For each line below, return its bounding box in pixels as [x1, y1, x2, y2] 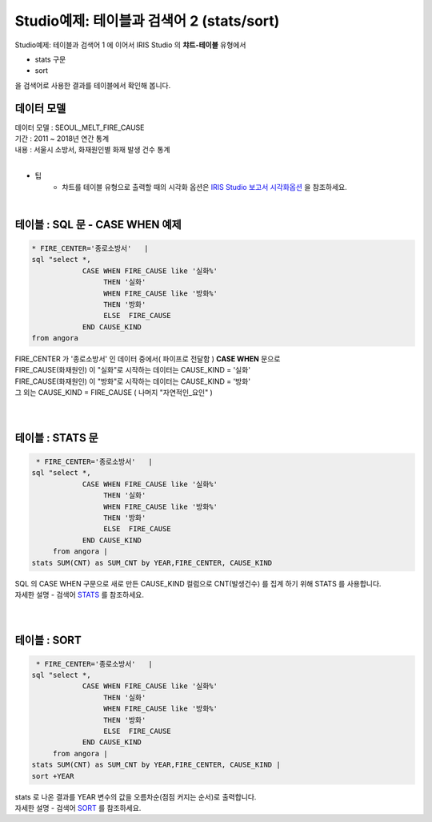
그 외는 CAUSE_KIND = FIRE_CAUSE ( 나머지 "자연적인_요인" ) [14, 388, 214, 397]
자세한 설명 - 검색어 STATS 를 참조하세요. [14, 590, 144, 599]
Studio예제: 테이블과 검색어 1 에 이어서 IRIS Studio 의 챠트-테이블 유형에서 [14, 40, 246, 50]
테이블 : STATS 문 [14, 431, 99, 445]
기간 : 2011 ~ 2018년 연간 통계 [14, 134, 110, 143]
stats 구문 [34, 54, 66, 64]
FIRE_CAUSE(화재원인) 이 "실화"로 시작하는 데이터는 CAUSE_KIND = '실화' [14, 365, 251, 375]
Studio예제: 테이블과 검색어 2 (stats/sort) [14, 12, 280, 30]
